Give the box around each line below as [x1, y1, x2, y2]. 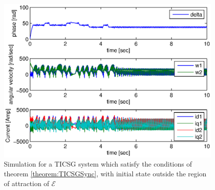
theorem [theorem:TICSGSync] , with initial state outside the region [4, 169, 207, 179]
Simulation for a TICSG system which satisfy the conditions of [4, 159, 192, 169]
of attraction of [4, 178, 49, 188]
